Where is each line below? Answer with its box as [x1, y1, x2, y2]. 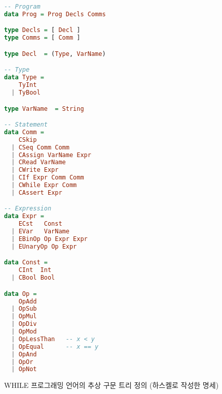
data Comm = [4, 128, 44, 136]
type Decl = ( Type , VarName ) [4, 50, 106, 57]
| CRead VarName [11, 159, 66, 166]
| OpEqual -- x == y [11, 343, 99, 350]
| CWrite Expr [11, 166, 59, 174]
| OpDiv [11, 320, 37, 328]
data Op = [4, 290, 37, 297]
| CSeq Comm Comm [11, 143, 69, 151]
